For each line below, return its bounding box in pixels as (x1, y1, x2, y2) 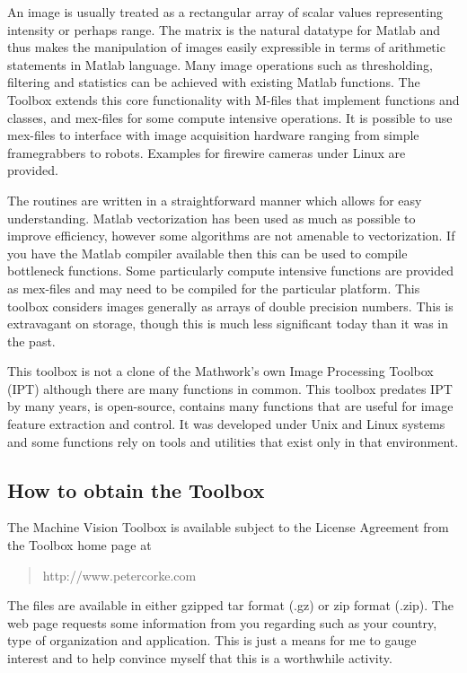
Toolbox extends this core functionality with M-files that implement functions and (7, 90, 460, 109)
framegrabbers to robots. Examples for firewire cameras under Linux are (7, 143, 406, 162)
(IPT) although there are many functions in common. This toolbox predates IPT (7, 379, 453, 398)
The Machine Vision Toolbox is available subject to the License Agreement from (7, 518, 449, 537)
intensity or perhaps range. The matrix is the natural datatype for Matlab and (7, 20, 440, 39)
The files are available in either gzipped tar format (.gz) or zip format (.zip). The (7, 596, 454, 615)
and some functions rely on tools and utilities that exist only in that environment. (7, 432, 459, 450)
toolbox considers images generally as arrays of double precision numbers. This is (7, 296, 454, 315)
